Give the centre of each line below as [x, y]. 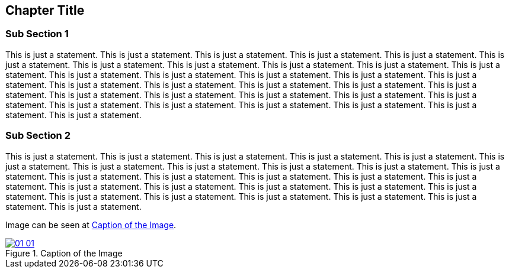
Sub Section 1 [37, 34]
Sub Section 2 [38, 136]
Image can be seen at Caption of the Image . [91, 225]
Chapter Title [45, 10]
